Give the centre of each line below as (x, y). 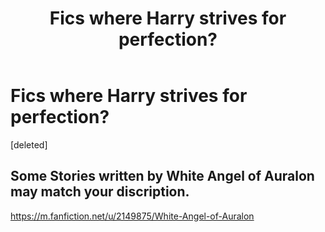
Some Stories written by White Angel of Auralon (162, 176)
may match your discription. (100, 192)
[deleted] (29, 144)
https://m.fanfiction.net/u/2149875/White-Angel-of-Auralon (132, 216)
